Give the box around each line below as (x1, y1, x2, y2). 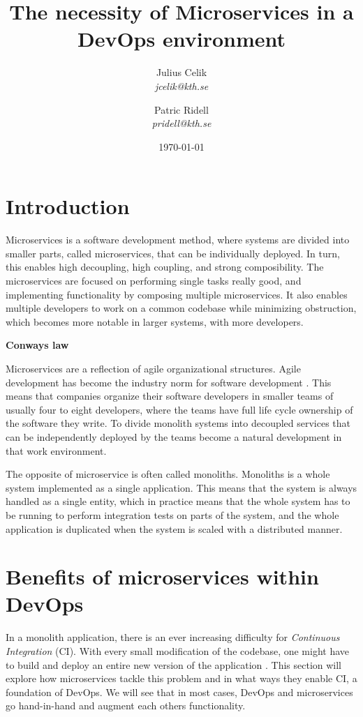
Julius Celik (156, 65, 207, 80)
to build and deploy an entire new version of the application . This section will (6, 657, 342, 672)
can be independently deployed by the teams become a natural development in (6, 429, 342, 444)
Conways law (6, 338, 69, 352)
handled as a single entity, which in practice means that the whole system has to (6, 494, 350, 508)
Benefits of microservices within (6, 562, 319, 591)
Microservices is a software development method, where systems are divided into (6, 232, 350, 247)
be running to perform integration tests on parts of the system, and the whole (6, 507, 339, 522)
